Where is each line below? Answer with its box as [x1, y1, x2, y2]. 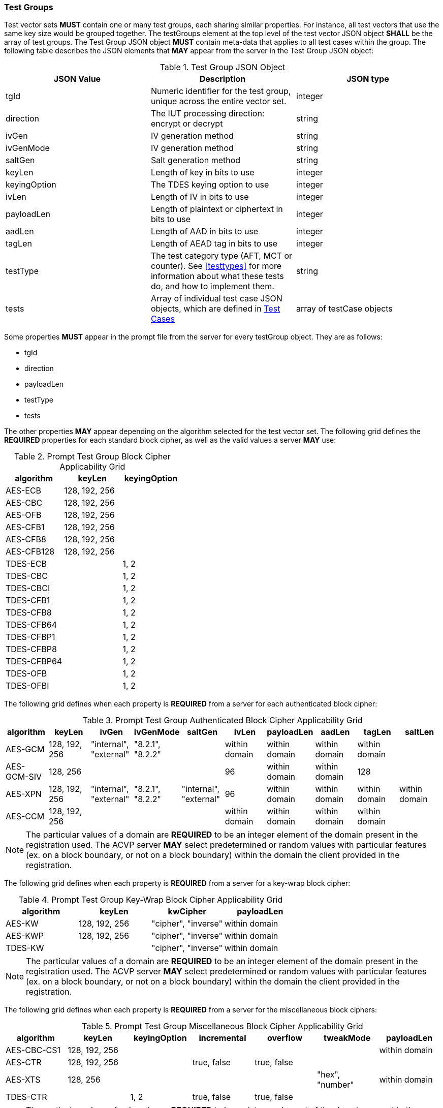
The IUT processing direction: [150, 108, 265, 119]
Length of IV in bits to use [150, 192, 249, 202]
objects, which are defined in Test [150, 303, 280, 314]
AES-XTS [6, 1074, 41, 1085]
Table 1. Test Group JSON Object [160, 62, 286, 73]
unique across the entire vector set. [150, 96, 287, 107]
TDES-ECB [6, 559, 47, 569]
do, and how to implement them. [150, 281, 274, 292]
